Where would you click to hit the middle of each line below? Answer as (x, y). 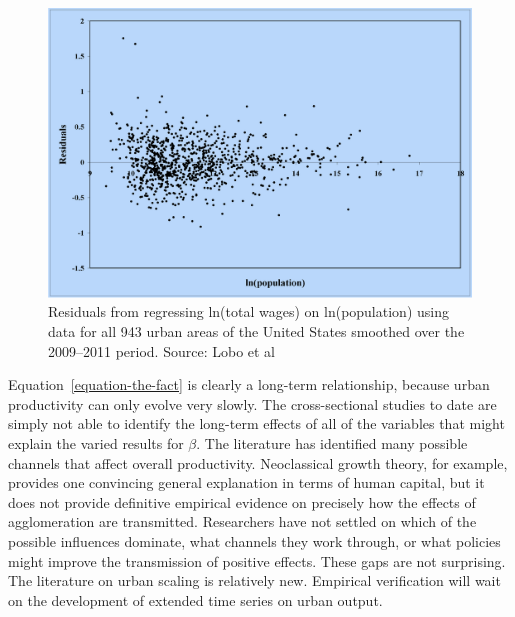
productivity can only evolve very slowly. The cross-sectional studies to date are (252, 403)
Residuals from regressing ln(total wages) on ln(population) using (248, 311)
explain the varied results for (96, 443)
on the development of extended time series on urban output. (195, 599)
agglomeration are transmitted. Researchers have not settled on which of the (242, 521)
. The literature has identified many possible (332, 443)
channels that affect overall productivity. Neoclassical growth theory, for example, (258, 462)
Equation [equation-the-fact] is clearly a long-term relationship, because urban (249, 384)
